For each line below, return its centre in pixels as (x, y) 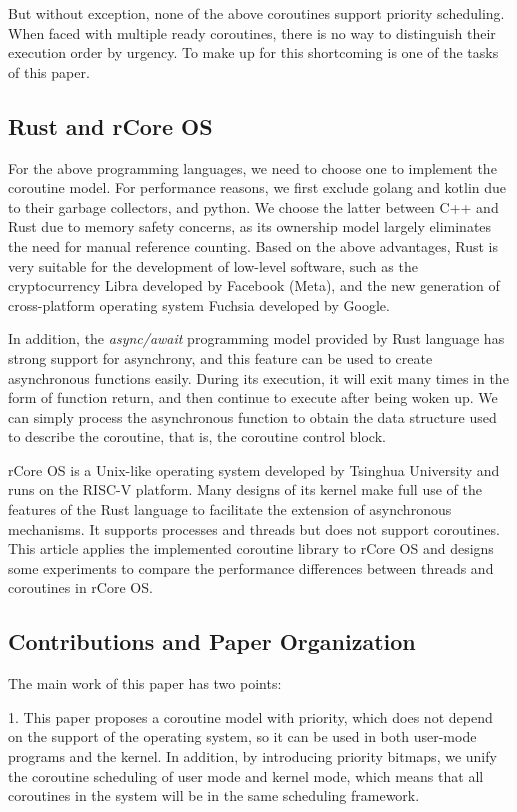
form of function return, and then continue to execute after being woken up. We (253, 397)
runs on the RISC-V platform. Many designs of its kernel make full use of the (245, 489)
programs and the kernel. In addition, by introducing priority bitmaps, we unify (252, 756)
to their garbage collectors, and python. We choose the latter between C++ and (253, 206)
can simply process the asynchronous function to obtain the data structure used (252, 416)
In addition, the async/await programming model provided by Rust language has (256, 338)
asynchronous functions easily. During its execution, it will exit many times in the (258, 377)
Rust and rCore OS (110, 125)
